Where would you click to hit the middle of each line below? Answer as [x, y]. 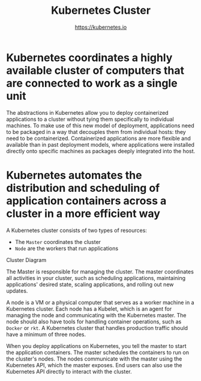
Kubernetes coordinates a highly [89, 57]
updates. [17, 291]
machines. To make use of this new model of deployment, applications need [100, 125]
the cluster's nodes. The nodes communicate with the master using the [94, 359]
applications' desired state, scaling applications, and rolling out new [90, 284]
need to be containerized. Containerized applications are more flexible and [98, 138]
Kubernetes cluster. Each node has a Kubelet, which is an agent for [89, 309]
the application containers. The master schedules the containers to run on [97, 352]
